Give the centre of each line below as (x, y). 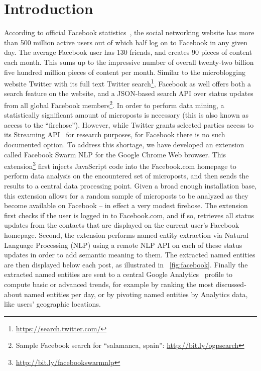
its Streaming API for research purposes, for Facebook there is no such (115, 134)
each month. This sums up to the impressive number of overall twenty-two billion (129, 62)
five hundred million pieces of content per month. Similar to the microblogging (125, 72)
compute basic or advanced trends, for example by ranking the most (109, 284)
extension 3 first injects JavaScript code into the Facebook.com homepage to (120, 165)
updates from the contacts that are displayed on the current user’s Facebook (122, 225)
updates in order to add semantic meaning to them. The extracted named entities (130, 255)
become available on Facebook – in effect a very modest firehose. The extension (126, 205)
